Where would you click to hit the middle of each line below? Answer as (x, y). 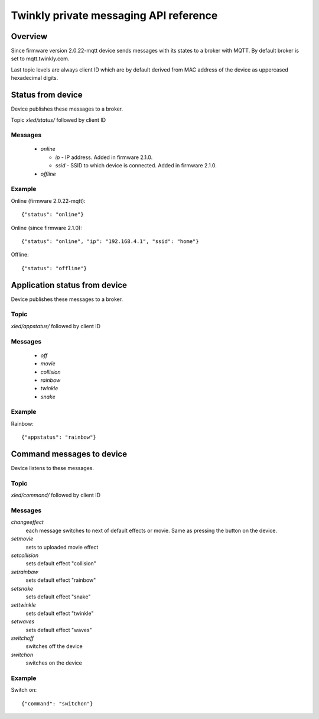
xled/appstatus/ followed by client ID (56, 326)
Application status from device (69, 285)
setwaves (23, 621)
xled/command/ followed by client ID (56, 495)
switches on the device (54, 663)
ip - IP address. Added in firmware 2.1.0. (104, 157)
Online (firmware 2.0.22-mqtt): (48, 200)
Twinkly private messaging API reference (114, 15)
